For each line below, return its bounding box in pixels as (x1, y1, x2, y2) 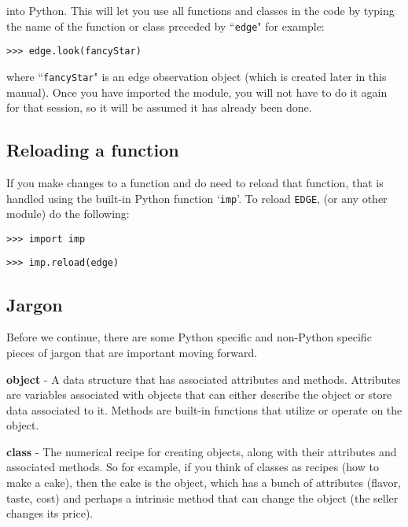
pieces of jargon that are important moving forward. (6, 344, 258, 360)
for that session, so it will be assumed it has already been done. (6, 99, 312, 116)
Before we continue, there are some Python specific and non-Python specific (6, 329, 372, 345)
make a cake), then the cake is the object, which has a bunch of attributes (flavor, (6, 474, 401, 491)
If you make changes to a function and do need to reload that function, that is (6, 174, 384, 190)
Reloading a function (6, 138, 179, 162)
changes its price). (6, 505, 94, 521)
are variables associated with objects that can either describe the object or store (6, 386, 392, 403)
